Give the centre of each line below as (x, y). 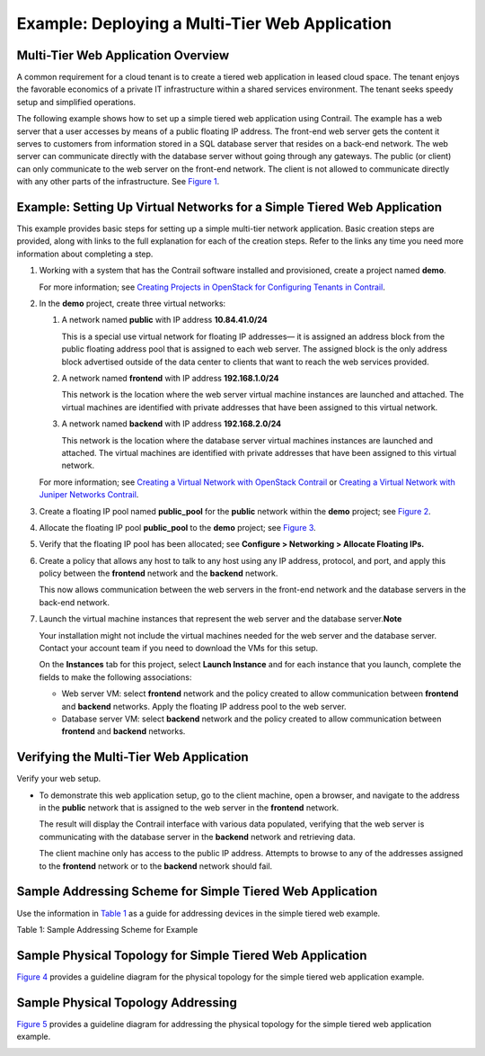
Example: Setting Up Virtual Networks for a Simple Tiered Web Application (229, 207)
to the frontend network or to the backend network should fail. (156, 866)
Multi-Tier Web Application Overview (123, 55)
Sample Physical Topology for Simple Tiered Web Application (192, 955)
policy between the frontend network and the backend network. (159, 573)
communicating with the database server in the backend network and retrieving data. (197, 837)
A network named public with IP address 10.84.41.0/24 (165, 320)
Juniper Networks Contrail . (89, 495)
